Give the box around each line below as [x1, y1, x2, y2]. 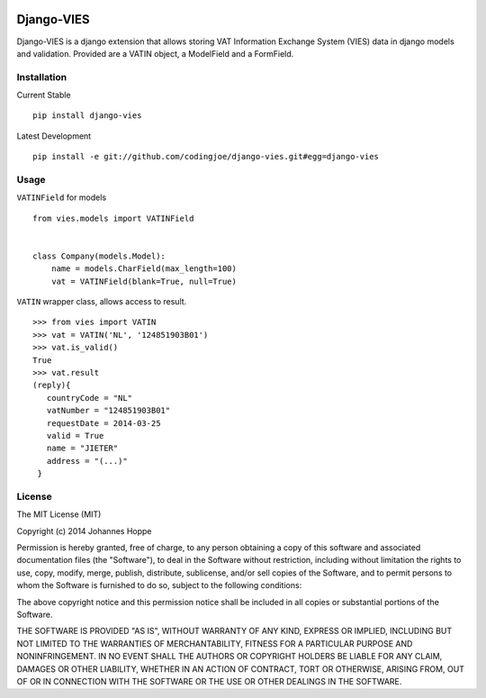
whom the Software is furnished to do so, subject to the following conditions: [16, 580, 302, 591]
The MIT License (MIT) [16, 509, 102, 520]
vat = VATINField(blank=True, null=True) [50, 276, 238, 286]
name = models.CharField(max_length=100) [50, 264, 238, 274]
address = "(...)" [46, 456, 128, 466]
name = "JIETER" [46, 443, 119, 454]
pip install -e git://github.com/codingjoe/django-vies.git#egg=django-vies [32, 151, 380, 162]
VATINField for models [16, 192, 107, 203]
